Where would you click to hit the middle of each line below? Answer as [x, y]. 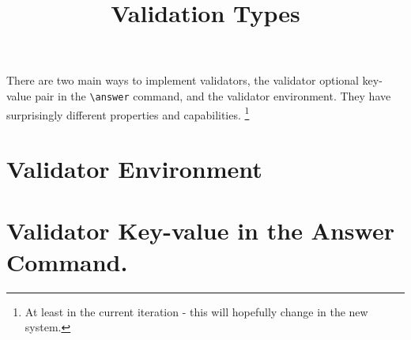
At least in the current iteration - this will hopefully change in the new [196, 311]
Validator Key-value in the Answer [200, 230]
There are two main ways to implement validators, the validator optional [183, 80]
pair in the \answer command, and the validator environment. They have [213, 95]
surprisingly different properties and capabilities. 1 [128, 113]
